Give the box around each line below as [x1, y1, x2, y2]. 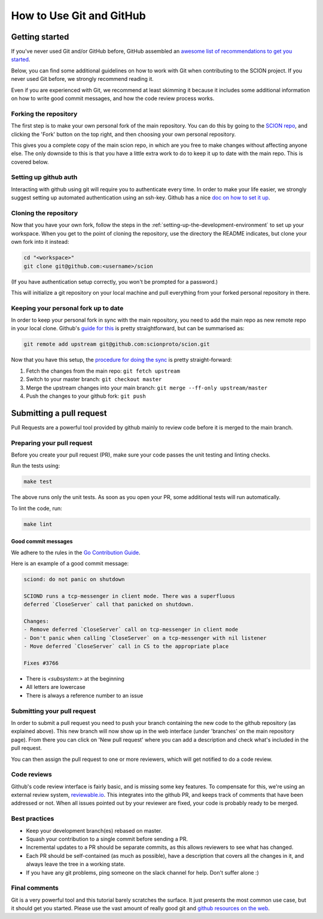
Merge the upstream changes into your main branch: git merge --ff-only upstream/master [26, 384, 268, 391]
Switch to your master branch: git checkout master [26, 376, 162, 383]
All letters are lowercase [26, 684, 86, 691]
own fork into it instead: [11, 238, 69, 246]
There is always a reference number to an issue [26, 692, 144, 699]
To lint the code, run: [11, 504, 62, 512]
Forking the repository [11, 110, 78, 118]
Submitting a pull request [11, 408, 107, 418]
